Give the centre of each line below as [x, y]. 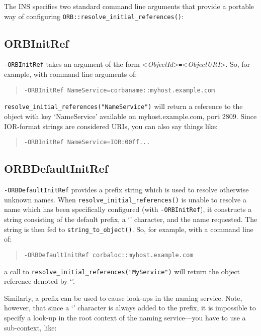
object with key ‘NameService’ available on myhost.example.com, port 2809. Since [130, 116]
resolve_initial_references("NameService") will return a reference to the [123, 106]
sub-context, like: [30, 327]
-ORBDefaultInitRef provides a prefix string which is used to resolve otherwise [126, 190]
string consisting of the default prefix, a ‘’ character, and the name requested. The [131, 219]
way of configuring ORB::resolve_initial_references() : [94, 16]
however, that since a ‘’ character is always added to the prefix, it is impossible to [130, 308]
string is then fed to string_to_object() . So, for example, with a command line [129, 229]
